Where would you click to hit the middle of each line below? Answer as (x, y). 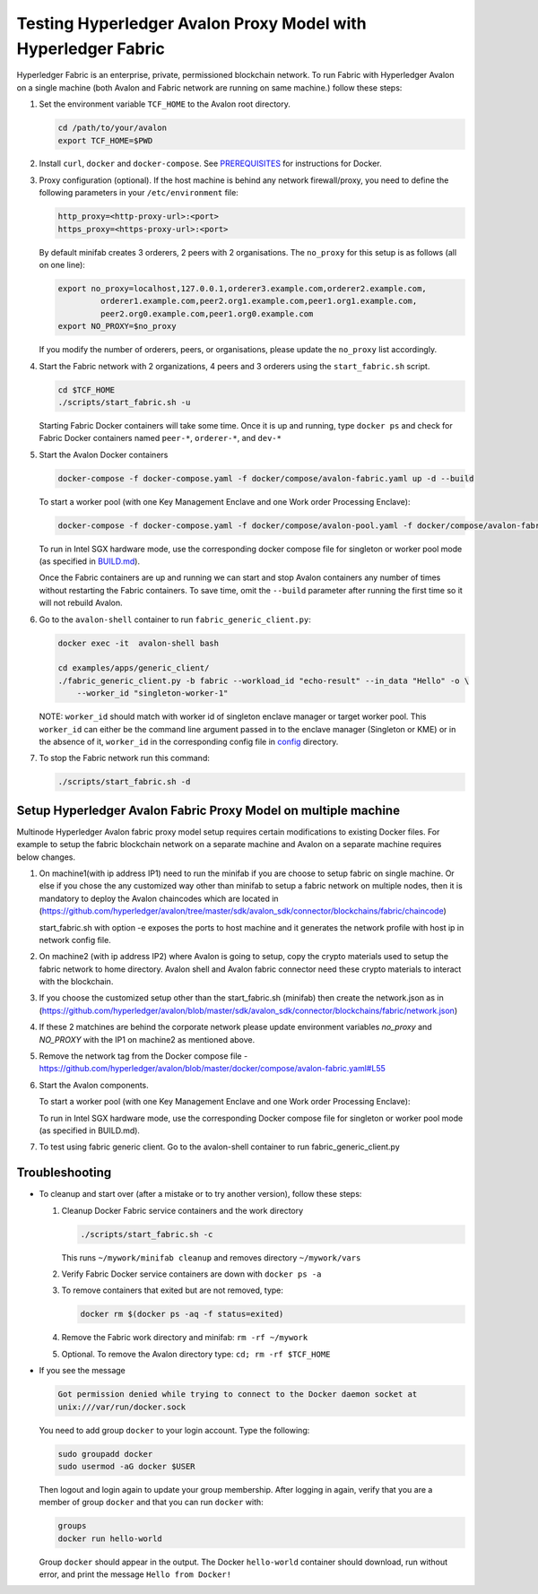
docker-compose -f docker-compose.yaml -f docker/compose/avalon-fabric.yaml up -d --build (266, 478)
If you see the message (82, 1371)
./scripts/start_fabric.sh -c (147, 1234)
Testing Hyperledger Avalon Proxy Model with (191, 23)
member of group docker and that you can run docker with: (151, 1503)
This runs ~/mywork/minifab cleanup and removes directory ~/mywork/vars (211, 1257)
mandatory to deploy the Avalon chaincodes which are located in (159, 898)
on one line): (62, 265)
